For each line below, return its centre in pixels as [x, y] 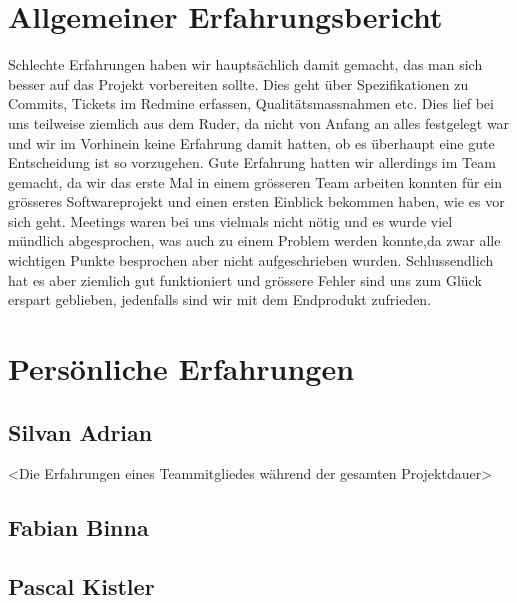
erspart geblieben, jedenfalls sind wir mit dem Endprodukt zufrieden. [220, 299]
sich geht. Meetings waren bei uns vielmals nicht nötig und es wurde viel [230, 220]
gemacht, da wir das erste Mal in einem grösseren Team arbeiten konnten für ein [255, 181]
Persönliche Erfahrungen [181, 368]
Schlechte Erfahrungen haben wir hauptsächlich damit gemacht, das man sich [245, 64]
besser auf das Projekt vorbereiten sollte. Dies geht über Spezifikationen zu [238, 83]
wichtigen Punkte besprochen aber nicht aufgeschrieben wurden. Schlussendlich [251, 260]
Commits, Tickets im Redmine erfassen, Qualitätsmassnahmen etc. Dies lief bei [251, 103]
